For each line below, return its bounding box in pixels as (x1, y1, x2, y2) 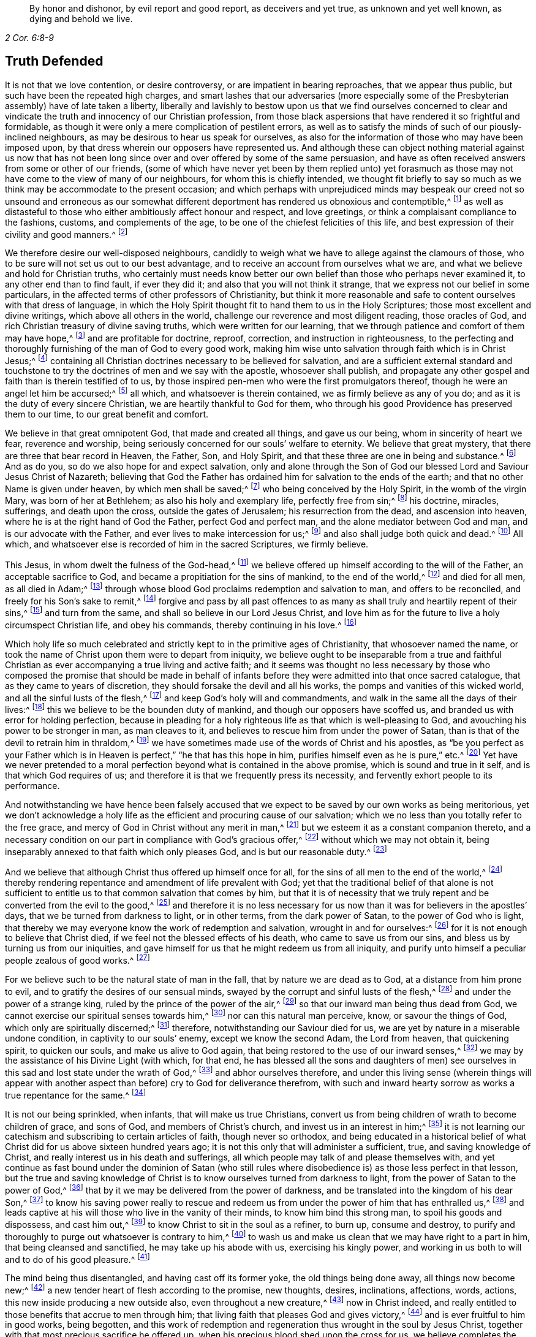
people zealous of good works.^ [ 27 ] (5, 953, 150, 966)
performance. (5, 780, 60, 791)
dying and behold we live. (29, 13, 133, 24)
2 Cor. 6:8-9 (5, 32, 54, 43)
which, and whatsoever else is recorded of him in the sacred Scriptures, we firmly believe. (5, 538, 369, 549)
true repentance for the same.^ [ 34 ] (5, 1088, 146, 1100)
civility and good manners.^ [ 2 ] (5, 227, 128, 240)
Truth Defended (5, 53, 104, 69)
